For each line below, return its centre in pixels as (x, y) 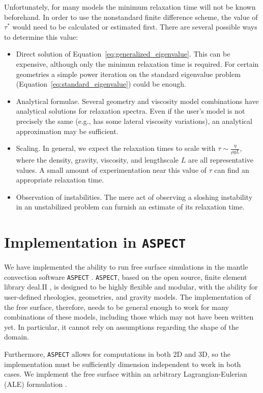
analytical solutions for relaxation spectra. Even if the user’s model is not (130, 111)
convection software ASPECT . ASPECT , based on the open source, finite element (126, 277)
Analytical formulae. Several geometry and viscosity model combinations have (137, 101)
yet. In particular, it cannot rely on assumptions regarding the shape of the (121, 326)
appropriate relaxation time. (60, 180)
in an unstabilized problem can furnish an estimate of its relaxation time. (130, 207)
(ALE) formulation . (36, 384)
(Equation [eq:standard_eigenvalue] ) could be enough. (101, 84)
